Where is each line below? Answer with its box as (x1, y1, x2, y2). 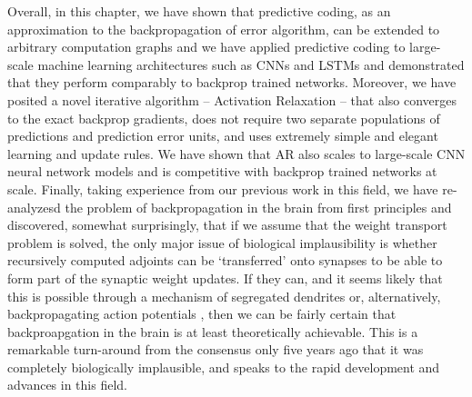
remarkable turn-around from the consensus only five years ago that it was (7, 340, 424, 359)
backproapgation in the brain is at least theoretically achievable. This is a (7, 322, 418, 341)
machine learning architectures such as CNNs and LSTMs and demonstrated (37, 55, 465, 74)
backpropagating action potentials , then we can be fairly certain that (7, 304, 397, 323)
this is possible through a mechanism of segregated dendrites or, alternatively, (7, 286, 441, 305)
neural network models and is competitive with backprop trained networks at (7, 162, 437, 181)
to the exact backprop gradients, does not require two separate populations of (7, 108, 440, 127)
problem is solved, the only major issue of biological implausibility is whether (7, 233, 437, 252)
